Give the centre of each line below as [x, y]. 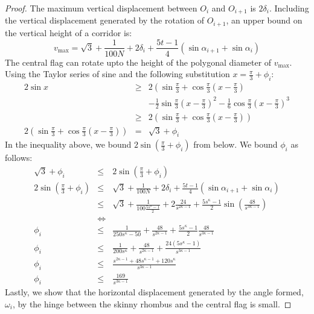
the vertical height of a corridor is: [69, 32]
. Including [289, 8]
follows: [19, 158]
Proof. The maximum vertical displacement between [101, 8]
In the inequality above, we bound [68, 144]
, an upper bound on [264, 20]
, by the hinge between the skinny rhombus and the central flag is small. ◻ [152, 304]
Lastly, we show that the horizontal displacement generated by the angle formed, [154, 292]
